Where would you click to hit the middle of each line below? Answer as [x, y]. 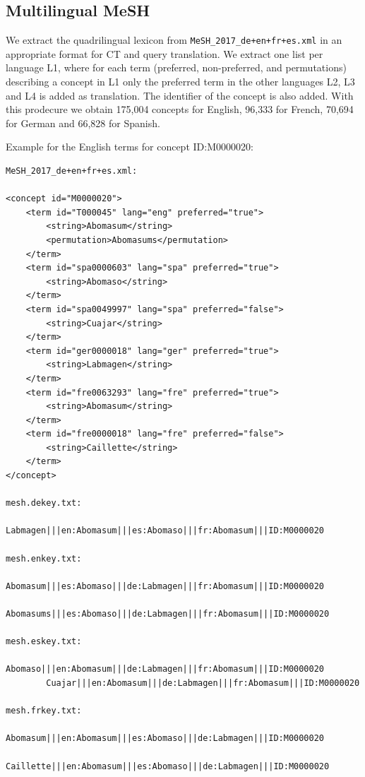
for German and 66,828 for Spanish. [83, 123]
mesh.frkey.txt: [44, 711]
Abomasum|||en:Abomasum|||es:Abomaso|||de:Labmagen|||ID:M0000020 [165, 739]
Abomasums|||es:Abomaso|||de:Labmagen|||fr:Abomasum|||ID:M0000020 [168, 614]
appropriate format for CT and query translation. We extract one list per [164, 53]
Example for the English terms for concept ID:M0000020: [130, 147]
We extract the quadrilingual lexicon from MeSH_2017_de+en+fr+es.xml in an [174, 40]
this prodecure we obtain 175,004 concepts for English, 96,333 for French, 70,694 [180, 109]
